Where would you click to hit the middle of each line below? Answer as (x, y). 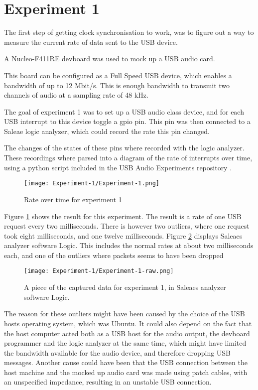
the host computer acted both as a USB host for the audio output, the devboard (127, 333)
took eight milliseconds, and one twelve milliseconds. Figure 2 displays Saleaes (123, 235)
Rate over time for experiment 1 (73, 199)
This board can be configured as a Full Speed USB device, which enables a (118, 75)
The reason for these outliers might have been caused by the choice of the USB (125, 314)
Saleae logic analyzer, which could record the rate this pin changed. (107, 131)
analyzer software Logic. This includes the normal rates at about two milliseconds (129, 245)
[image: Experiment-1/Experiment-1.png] (92, 184)
